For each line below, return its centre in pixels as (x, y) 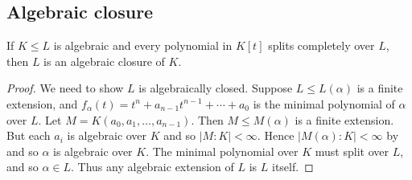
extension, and (42, 103)
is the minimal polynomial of (324, 103)
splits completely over (321, 45)
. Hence (276, 135)
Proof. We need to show (65, 88)
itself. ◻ (293, 167)
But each (29, 135)
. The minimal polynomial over (222, 151)
